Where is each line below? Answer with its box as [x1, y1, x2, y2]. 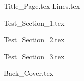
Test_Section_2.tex [4, 34, 65, 45]
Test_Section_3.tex [4, 51, 65, 61]
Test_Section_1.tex [4, 17, 65, 28]
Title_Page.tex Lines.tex [4, 1, 80, 11]
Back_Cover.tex [4, 68, 53, 78]
